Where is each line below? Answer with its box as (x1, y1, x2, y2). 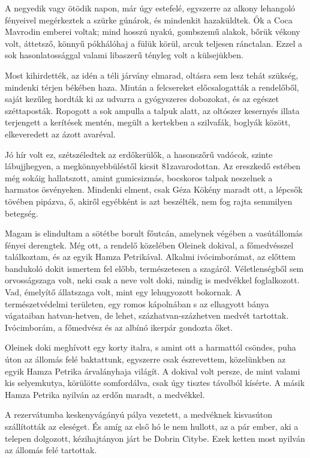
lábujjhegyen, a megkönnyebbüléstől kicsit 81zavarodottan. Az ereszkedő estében (5, 160, 301, 172)
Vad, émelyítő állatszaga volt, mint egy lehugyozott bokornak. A (5, 286, 242, 298)
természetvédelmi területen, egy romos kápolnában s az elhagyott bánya (5, 297, 269, 310)
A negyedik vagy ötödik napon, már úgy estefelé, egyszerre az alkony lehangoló (5, 2, 296, 14)
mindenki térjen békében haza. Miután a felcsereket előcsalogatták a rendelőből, (5, 80, 299, 93)
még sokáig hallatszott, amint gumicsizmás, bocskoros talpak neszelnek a (5, 171, 273, 184)
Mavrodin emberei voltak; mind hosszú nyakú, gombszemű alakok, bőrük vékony (5, 25, 300, 38)
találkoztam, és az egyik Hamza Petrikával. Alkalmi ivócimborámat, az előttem (5, 250, 296, 263)
